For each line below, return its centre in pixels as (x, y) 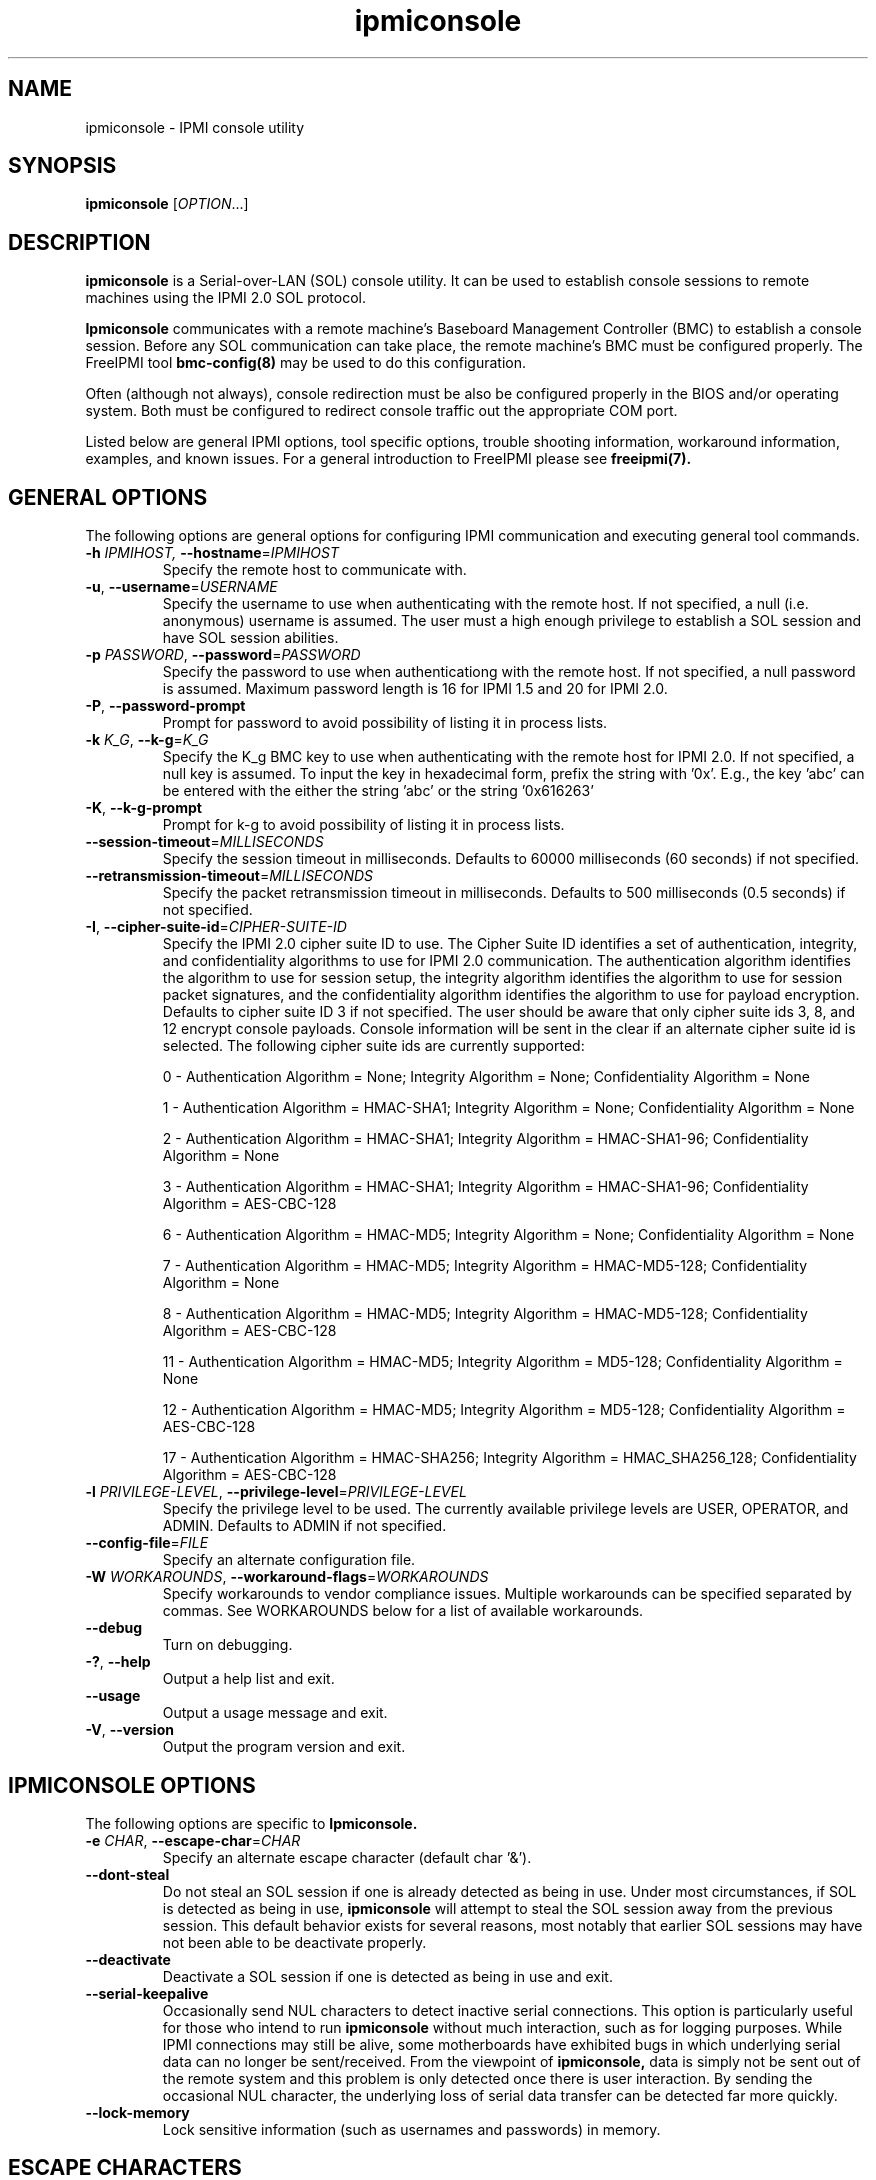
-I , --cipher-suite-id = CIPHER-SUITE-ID (216, 927)
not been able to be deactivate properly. (294, 1942)
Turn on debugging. (227, 1645)
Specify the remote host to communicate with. (314, 570)
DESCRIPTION (79, 242)
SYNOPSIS (62, 166)
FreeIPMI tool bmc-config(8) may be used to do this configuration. (305, 363)
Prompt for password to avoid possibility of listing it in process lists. (385, 723)
